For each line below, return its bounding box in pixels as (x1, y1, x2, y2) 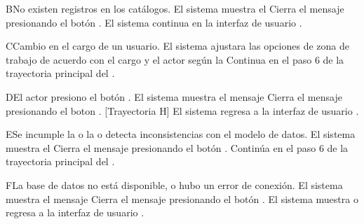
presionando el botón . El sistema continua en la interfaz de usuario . (6, 15, 302, 29)
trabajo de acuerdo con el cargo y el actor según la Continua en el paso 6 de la (6, 52, 344, 66)
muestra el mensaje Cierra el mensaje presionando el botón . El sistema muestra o (6, 191, 358, 206)
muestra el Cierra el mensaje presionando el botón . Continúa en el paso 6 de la (6, 140, 349, 155)
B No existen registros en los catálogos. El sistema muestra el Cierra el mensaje (6, 1, 344, 15)
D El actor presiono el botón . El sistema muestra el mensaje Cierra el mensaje (6, 89, 342, 104)
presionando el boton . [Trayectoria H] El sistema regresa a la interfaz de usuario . (6, 103, 359, 118)
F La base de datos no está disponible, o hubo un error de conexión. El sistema (6, 177, 343, 192)
